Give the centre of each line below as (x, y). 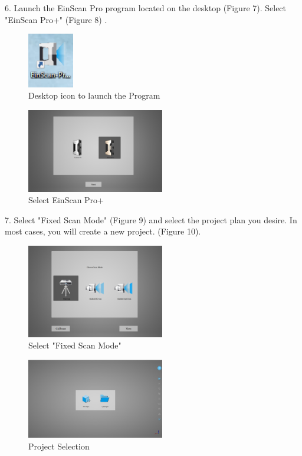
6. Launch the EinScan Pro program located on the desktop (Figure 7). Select (146, 8)
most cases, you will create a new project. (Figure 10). (103, 231)
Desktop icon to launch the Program (94, 95)
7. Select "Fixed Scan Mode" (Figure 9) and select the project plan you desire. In (151, 219)
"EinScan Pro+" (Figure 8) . (56, 19)
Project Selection (59, 446)
